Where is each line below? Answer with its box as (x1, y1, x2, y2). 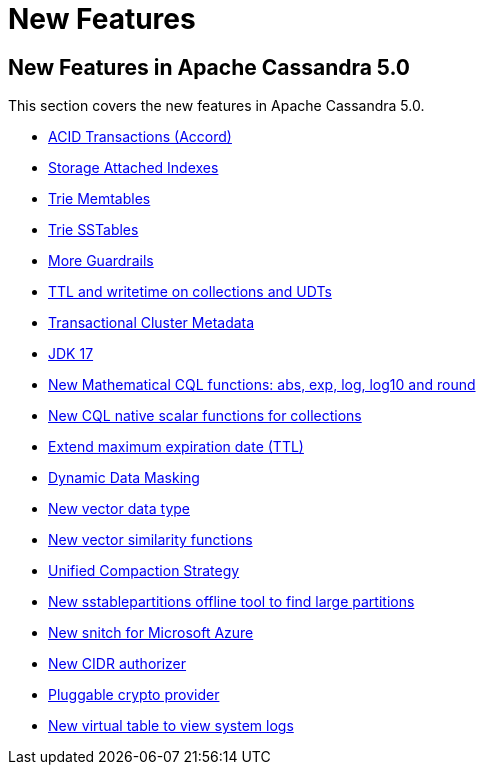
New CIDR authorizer (48, 655, 187, 673)
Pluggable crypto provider (48, 686, 220, 704)
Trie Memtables (48, 190, 151, 208)
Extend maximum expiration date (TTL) (48, 438, 304, 456)
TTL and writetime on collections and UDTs (48, 283, 332, 301)
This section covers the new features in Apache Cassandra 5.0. (8, 97, 425, 115)
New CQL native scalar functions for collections (48, 407, 362, 425)
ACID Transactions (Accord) (48, 128, 232, 146)
